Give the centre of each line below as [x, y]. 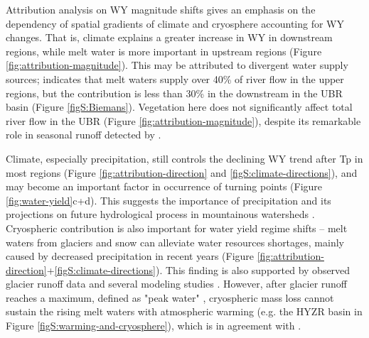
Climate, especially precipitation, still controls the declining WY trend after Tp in [184, 158]
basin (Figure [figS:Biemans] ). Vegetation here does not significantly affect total [179, 107]
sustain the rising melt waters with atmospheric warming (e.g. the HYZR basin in [184, 311]
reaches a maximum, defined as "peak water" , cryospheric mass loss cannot [170, 297]
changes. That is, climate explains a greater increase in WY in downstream [169, 37]
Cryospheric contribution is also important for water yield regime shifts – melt [177, 228]
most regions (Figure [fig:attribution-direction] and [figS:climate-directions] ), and [182, 172]
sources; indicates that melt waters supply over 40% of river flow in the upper [175, 78]
